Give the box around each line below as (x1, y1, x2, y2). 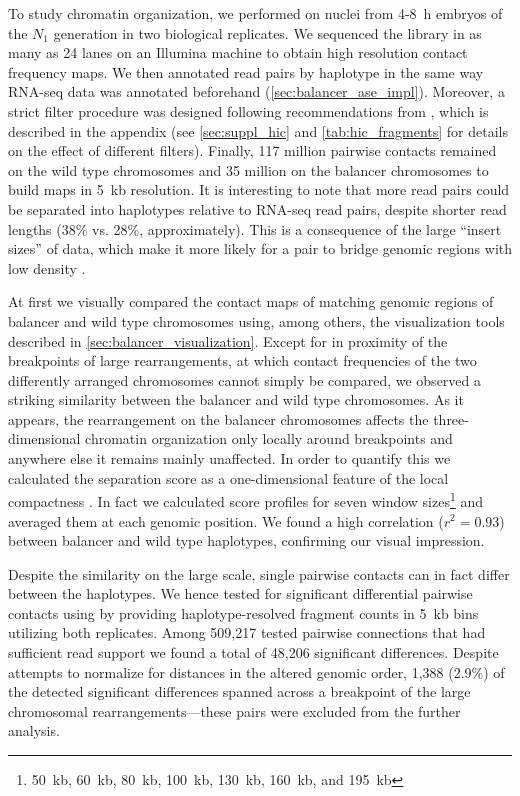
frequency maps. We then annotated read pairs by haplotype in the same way (8, 61, 484, 82)
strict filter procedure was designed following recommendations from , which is (8, 100, 489, 121)
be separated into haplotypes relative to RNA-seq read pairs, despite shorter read (8, 198, 507, 219)
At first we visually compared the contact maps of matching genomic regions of (8, 291, 494, 312)
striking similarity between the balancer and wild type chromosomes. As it (8, 389, 464, 410)
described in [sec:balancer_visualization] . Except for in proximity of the (8, 330, 448, 351)
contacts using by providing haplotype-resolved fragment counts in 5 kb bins (8, 602, 479, 623)
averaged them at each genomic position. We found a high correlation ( (8, 510, 444, 531)
